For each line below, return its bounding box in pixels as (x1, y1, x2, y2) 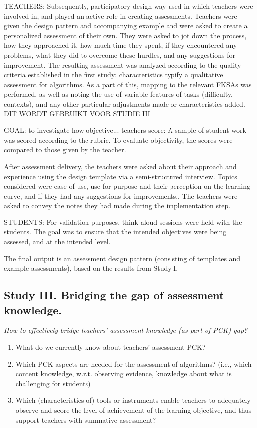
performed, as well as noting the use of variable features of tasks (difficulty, (4, 89, 233, 99)
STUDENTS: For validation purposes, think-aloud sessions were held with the (4, 216, 242, 227)
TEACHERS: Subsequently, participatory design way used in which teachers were (4, 1, 253, 11)
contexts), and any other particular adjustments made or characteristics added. (4, 98, 245, 108)
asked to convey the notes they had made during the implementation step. (4, 200, 231, 211)
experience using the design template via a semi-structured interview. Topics (4, 171, 237, 181)
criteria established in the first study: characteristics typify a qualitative (4, 69, 223, 80)
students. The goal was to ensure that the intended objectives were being (4, 226, 227, 237)
